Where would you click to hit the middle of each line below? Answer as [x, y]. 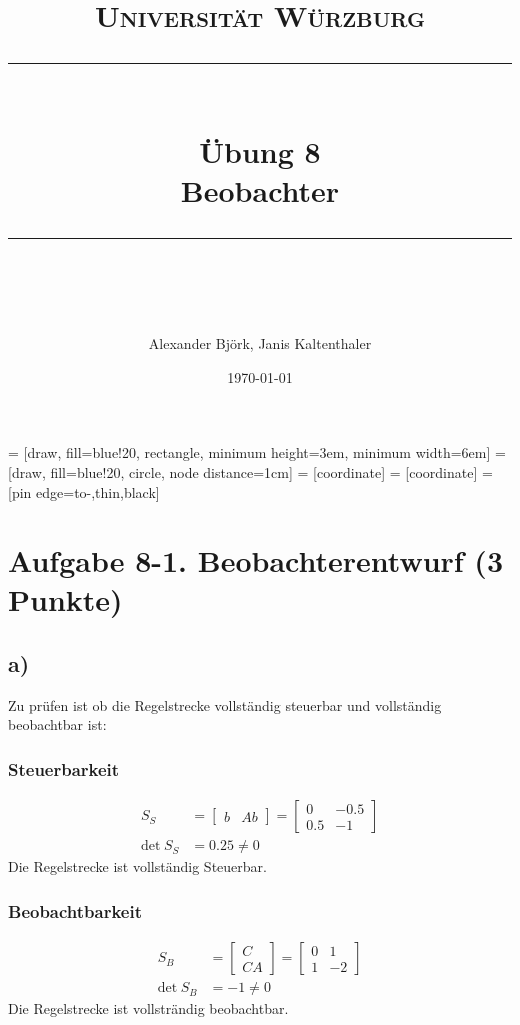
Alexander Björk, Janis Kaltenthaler [260, 343]
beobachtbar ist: [57, 724]
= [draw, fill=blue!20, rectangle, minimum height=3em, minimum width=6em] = [257, 452]
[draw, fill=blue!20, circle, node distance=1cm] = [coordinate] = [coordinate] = [250, 471]
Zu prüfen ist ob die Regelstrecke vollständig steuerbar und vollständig [225, 704]
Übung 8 [260, 150]
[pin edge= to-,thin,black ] [84, 491]
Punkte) [65, 599]
